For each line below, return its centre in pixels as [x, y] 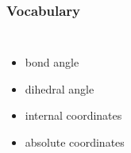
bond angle [52, 62]
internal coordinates [73, 115]
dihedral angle [60, 88]
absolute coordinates [75, 142]
